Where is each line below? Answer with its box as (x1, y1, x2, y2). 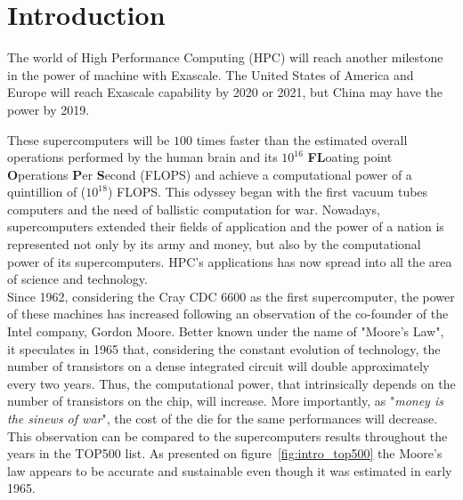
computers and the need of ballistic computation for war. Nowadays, (7, 199, 380, 218)
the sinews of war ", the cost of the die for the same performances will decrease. (7, 409, 438, 427)
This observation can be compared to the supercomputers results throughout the (7, 426, 448, 445)
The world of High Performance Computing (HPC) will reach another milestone (7, 48, 443, 67)
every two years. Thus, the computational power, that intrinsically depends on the (7, 374, 456, 392)
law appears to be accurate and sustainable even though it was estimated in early (7, 461, 452, 480)
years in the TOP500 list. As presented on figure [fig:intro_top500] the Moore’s (7, 444, 443, 463)
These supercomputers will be (7, 130, 170, 149)
